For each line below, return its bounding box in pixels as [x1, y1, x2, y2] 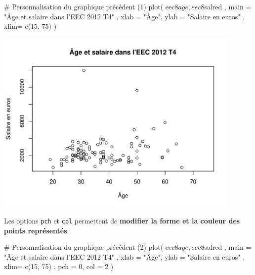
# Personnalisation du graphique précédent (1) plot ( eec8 [4, 1, 178, 11]
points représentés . [4, 225, 69, 235]
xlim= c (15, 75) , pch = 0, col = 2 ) [4, 261, 114, 272]
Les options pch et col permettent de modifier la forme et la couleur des [4, 215, 240, 225]
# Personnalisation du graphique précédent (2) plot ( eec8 [4, 242, 178, 252]
